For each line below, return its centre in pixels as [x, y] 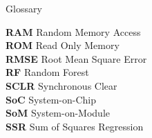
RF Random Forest [47, 72]
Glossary [24, 8]
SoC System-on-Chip [51, 99]
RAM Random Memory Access [73, 31]
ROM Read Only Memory [63, 45]
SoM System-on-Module [58, 113]
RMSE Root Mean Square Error [76, 58]
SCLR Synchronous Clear [61, 85]
